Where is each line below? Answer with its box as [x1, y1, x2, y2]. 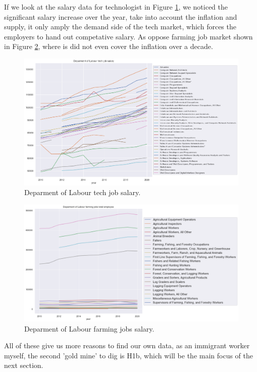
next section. [4, 360, 43, 370]
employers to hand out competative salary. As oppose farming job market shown [4, 31, 253, 41]
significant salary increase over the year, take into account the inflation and [4, 11, 237, 22]
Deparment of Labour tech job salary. [24, 187, 141, 198]
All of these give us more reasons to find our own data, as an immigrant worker [4, 340, 250, 351]
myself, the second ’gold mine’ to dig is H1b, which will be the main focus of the [4, 350, 253, 360]
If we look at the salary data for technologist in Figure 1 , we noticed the [4, 2, 228, 12]
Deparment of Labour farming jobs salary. [24, 323, 155, 334]
